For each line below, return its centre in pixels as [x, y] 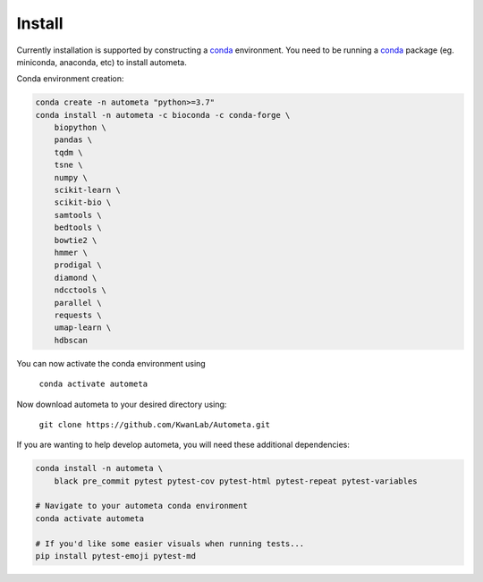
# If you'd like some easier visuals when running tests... [170, 544]
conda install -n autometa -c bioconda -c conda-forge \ [163, 115]
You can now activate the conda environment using [111, 363]
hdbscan [71, 340]
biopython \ [80, 128]
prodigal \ [78, 265]
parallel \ [78, 303]
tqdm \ [68, 152]
